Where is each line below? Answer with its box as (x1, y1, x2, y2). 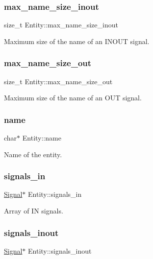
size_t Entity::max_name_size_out (4, 76, 113, 86)
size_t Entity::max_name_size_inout (4, 20, 118, 30)
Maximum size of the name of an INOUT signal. (4, 36, 150, 46)
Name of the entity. (4, 149, 62, 159)
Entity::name (22, 133, 61, 143)
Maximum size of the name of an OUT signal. (4, 93, 142, 103)
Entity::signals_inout (28, 245, 92, 256)
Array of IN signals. (4, 206, 63, 216)
